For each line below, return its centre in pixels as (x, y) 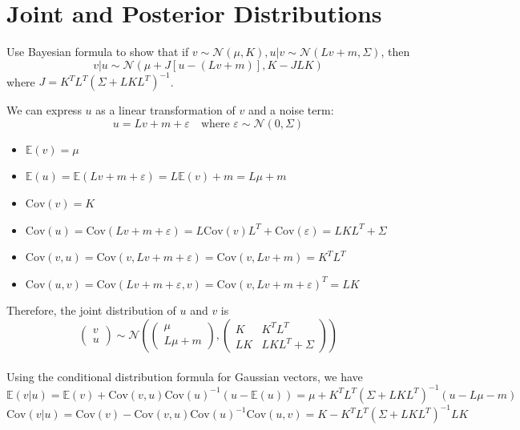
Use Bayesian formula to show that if (98, 52)
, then (395, 52)
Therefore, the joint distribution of (91, 310)
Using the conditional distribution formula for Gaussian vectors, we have (185, 376)
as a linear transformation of (165, 110)
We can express (44, 110)
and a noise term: (291, 110)
